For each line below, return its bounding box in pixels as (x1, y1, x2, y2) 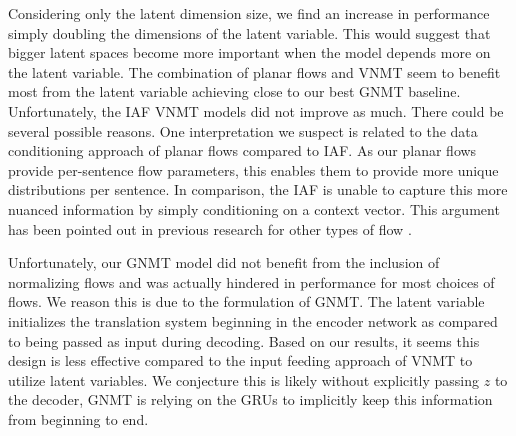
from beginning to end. (8, 408, 149, 429)
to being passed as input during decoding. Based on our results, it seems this (8, 330, 480, 351)
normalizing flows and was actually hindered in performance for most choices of (8, 271, 495, 292)
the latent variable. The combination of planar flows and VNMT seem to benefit (8, 61, 501, 82)
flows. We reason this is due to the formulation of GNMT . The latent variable (8, 291, 485, 312)
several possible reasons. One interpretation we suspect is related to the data (8, 120, 478, 141)
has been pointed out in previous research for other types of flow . (8, 218, 412, 239)
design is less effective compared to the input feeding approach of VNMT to (8, 350, 473, 371)
